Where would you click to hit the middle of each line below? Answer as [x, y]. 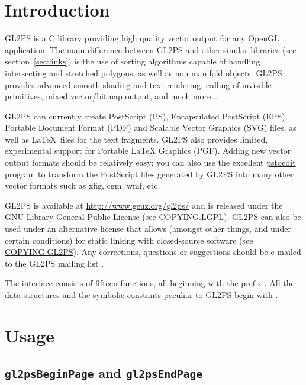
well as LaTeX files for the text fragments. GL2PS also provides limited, [136, 139]
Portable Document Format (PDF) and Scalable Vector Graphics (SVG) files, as [151, 127]
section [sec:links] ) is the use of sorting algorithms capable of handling [133, 61]
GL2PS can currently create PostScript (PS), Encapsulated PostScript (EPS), [146, 116]
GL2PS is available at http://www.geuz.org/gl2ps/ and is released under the [144, 205]
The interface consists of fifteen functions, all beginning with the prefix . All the [150, 283]
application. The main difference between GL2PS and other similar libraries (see [151, 49]
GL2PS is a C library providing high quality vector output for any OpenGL [142, 38]
